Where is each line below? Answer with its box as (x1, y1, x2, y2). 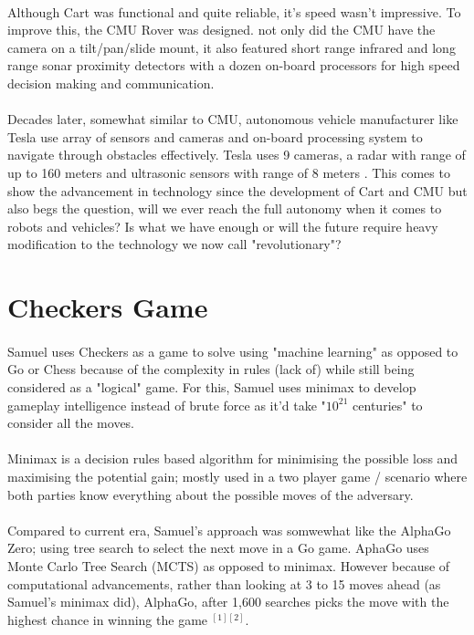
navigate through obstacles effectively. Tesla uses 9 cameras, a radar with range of (7, 145, 466, 164)
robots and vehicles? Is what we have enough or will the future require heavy (7, 216, 438, 235)
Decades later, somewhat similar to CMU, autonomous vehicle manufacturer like (7, 109, 458, 129)
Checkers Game (7, 288, 208, 326)
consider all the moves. (7, 413, 135, 432)
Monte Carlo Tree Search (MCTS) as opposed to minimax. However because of (7, 557, 450, 575)
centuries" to (353, 395, 423, 414)
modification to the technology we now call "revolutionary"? (7, 234, 342, 254)
